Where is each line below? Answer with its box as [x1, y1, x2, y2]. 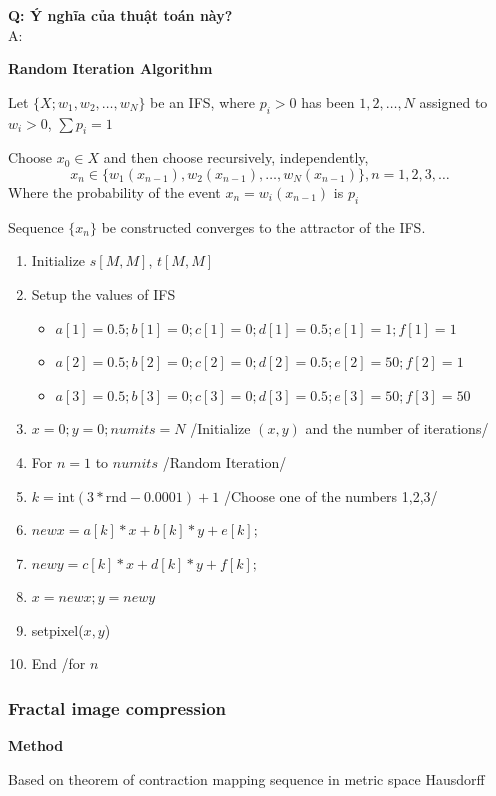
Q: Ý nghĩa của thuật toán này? [8, 5, 233, 25]
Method [8, 735, 64, 756]
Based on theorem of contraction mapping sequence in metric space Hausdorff [8, 768, 485, 789]
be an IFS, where [150, 91, 255, 112]
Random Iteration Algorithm [8, 58, 213, 79]
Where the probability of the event [8, 181, 221, 202]
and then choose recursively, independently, [103, 147, 369, 168]
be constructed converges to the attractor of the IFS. [101, 216, 426, 237]
